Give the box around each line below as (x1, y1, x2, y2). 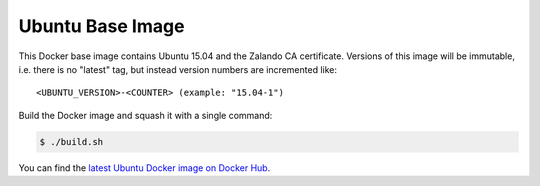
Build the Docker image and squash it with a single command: (18, 109, 273, 121)
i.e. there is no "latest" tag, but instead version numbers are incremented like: (18, 63, 338, 75)
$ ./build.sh (39, 136, 104, 147)
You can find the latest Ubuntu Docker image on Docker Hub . (18, 161, 271, 174)
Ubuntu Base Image (18, 15, 185, 37)
